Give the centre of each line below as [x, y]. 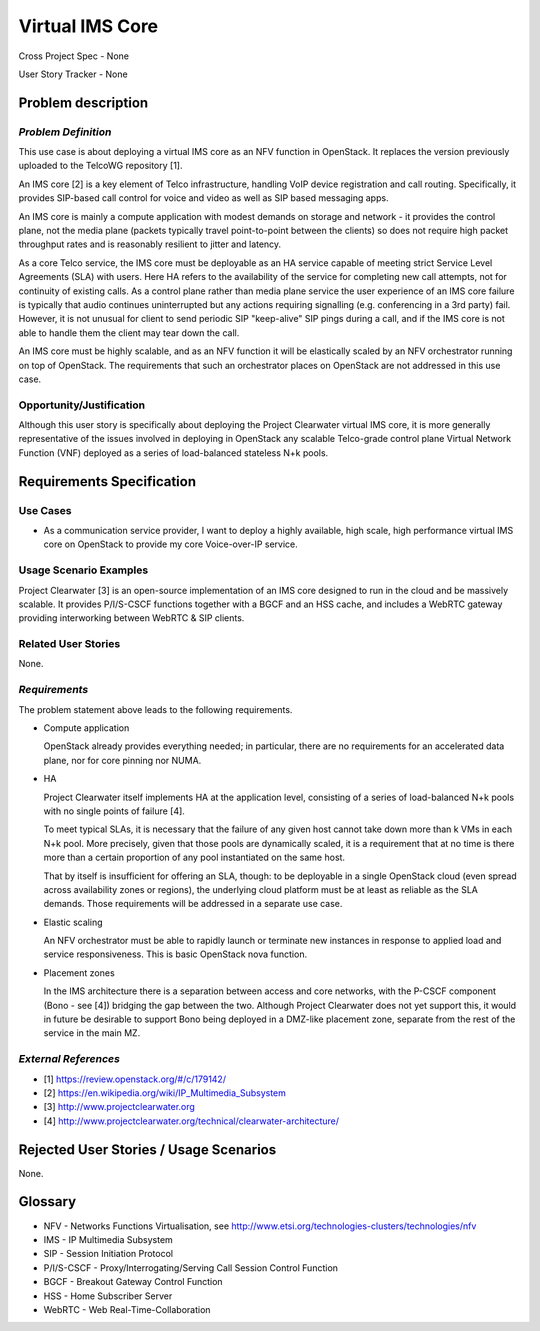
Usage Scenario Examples [83, 570]
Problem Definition [65, 132]
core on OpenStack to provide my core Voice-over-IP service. [171, 544]
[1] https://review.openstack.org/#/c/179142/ [135, 1079]
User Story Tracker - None [73, 74]
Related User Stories [69, 644]
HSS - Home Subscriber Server [108, 1296]
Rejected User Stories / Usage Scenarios [147, 1149]
